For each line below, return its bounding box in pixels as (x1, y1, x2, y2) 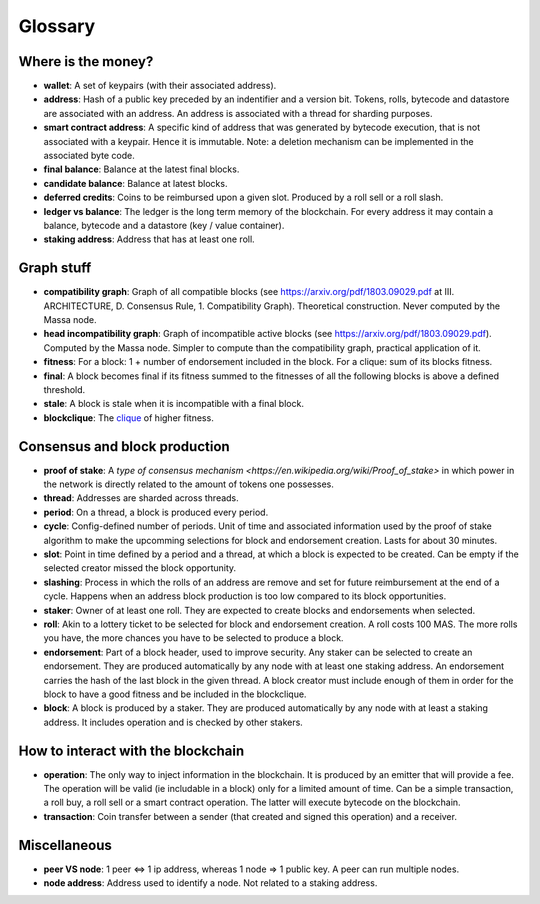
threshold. (43, 384, 86, 395)
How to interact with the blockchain (18, 742, 245, 759)
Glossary (18, 15, 96, 37)
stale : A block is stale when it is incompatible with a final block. (43, 398, 305, 410)
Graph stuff (18, 260, 92, 277)
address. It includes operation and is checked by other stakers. (43, 716, 304, 728)
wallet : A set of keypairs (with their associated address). (43, 80, 277, 92)
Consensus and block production (18, 438, 230, 455)
